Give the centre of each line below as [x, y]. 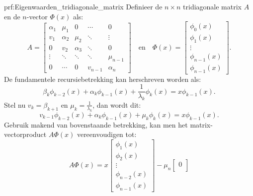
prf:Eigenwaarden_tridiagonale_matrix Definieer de [83, 6]
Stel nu [15, 104]
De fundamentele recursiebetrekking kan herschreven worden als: [103, 79]
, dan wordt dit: [117, 104]
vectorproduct [25, 134]
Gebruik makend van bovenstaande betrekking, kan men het [96, 124]
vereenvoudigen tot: [107, 134]
